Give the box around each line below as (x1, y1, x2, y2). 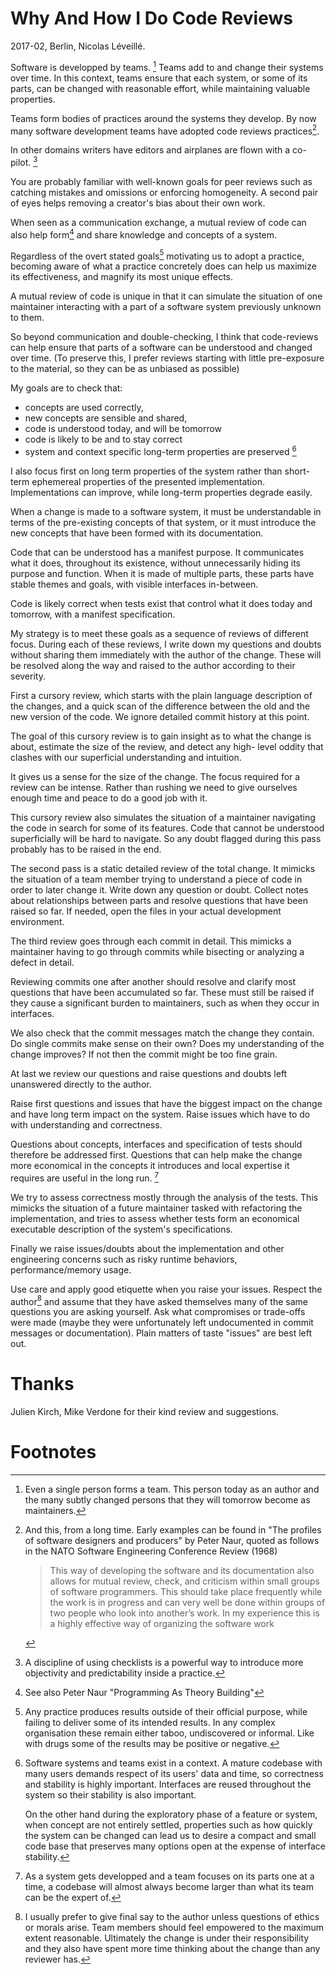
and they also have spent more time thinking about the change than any (24, 1943, 321, 1955)
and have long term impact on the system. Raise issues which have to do (10, 1108, 311, 1120)
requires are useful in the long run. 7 (10, 1170, 160, 1184)
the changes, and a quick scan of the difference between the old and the (10, 700, 311, 712)
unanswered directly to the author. (10, 1078, 152, 1090)
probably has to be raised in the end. (10, 843, 162, 855)
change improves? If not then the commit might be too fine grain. (10, 1048, 278, 1060)
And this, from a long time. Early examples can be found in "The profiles (24, 1524, 322, 1536)
